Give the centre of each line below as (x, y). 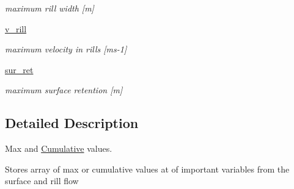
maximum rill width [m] (50, 8)
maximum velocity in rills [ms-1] (66, 49)
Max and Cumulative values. (59, 148)
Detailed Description (72, 123)
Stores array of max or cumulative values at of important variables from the (147, 169)
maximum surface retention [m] (64, 90)
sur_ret (19, 69)
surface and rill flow (42, 181)
